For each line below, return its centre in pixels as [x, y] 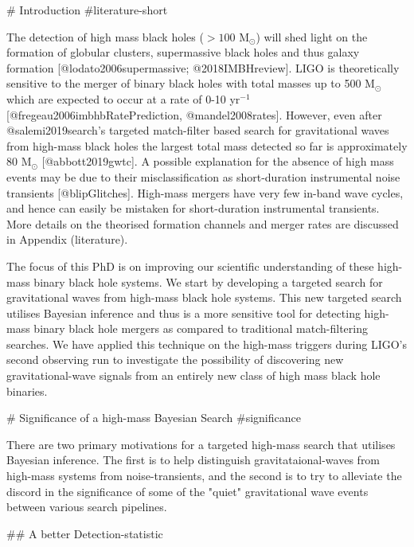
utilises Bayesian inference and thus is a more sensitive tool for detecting [184, 313]
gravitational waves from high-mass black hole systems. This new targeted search [204, 297]
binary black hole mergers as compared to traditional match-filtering [201, 328]
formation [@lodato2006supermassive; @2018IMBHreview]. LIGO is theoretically [203, 67]
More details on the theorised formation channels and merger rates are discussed [203, 223]
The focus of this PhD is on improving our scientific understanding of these [190, 266]
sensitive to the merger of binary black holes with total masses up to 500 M [191, 83]
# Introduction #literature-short [87, 10]
